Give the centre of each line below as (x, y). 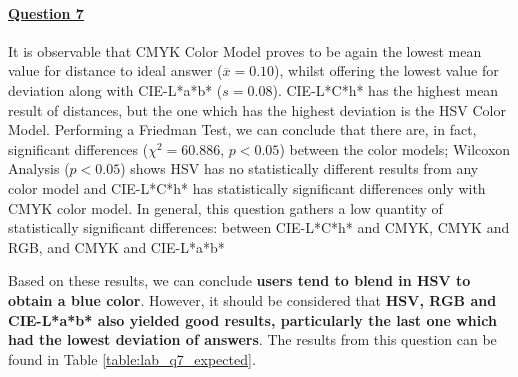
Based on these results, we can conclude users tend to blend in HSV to (239, 280)
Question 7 (46, 12)
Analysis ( (39, 168)
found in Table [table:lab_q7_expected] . (132, 358)
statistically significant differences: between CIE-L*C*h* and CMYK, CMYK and (259, 227)
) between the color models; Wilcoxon (395, 148)
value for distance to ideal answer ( (115, 70)
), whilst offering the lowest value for (386, 70)
